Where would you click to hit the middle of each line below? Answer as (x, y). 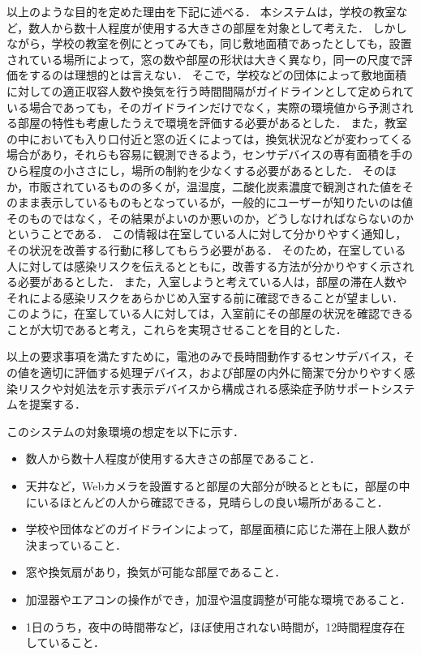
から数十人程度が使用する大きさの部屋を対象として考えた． (210, 27)
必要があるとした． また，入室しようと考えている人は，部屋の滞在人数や (212, 282)
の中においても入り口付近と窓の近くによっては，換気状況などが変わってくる (210, 138)
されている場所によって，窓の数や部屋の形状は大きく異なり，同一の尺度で (204, 59)
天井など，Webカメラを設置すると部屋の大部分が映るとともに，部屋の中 (218, 486)
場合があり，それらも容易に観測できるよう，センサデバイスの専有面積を (198, 154)
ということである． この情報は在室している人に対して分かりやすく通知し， (207, 234)
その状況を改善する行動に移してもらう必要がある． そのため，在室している (206, 249)
